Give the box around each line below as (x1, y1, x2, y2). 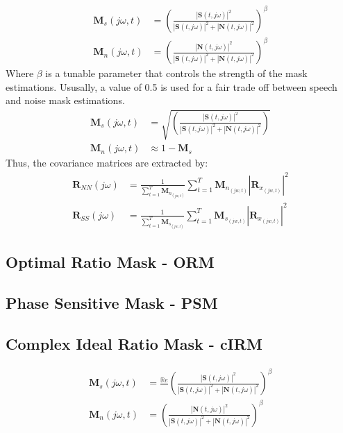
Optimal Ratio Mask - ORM (6, 251, 215, 273)
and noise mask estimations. (6, 93, 125, 108)
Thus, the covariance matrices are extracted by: (6, 155, 208, 170)
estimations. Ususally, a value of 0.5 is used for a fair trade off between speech (6, 79, 337, 94)
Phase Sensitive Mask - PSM (6, 292, 218, 314)
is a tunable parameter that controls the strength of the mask (45, 66, 308, 80)
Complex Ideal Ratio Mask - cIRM (6, 332, 262, 354)
